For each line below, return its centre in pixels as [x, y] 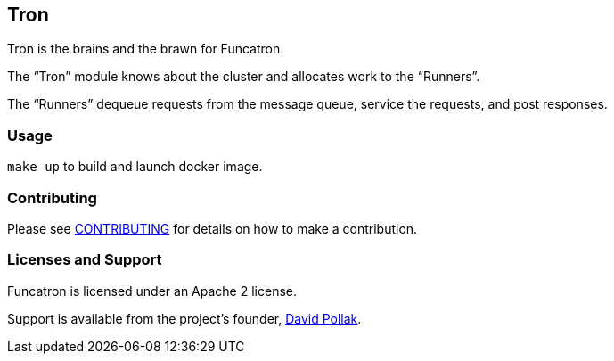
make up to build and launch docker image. [135, 167]
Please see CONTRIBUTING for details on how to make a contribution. [213, 228]
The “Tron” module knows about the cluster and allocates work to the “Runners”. [244, 77]
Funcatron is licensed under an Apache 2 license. [152, 291]
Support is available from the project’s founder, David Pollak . [184, 318]
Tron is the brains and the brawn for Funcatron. [146, 49]
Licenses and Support [85, 260]
